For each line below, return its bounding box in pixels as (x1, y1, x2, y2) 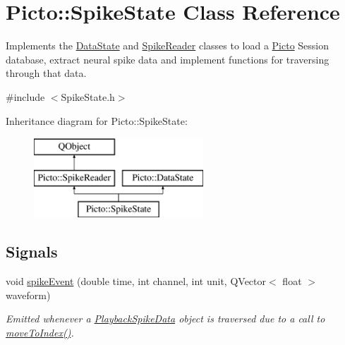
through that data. (6, 66, 87, 80)
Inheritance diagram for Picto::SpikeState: (6, 113, 188, 128)
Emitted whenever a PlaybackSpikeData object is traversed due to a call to (6, 311, 325, 326)
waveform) (6, 287, 51, 302)
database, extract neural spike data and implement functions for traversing (6, 52, 329, 66)
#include (6, 89, 45, 104)
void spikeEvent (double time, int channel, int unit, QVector (6, 274, 267, 289)
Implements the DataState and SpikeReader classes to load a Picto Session (6, 38, 329, 53)
